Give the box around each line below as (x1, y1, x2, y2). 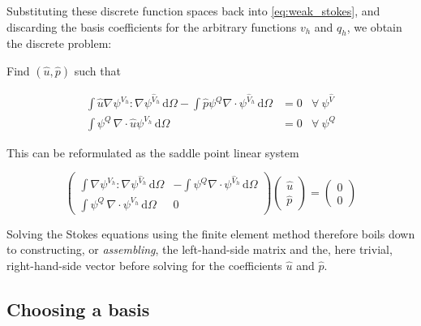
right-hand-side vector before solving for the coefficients (6, 257, 282, 274)
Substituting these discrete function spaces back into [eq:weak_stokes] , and (6, 2, 380, 19)
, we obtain (346, 18, 402, 35)
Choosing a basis (6, 297, 150, 322)
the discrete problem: (6, 35, 112, 52)
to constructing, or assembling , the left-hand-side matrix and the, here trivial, (6, 241, 393, 258)
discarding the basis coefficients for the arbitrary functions (6, 18, 297, 35)
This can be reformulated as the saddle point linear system (6, 144, 299, 161)
